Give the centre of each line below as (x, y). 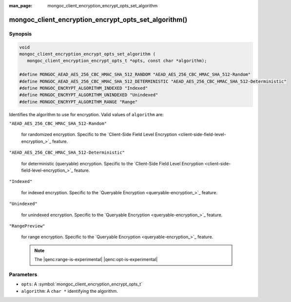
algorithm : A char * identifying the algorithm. (69, 291)
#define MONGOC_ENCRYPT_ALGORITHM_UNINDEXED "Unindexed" (89, 95)
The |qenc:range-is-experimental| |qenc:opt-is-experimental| (96, 260)
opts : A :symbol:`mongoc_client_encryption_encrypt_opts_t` (82, 284)
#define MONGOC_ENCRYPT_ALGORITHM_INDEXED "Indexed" (84, 88)
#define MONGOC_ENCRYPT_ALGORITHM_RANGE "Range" (78, 102)
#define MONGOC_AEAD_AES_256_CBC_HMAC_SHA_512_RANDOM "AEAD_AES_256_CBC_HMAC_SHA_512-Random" (135, 75)
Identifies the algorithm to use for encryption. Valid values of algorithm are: (87, 114)
